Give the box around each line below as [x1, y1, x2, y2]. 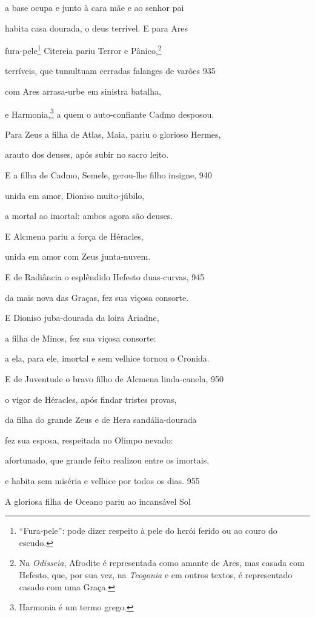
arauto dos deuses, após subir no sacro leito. [5, 148, 169, 161]
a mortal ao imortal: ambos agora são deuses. [5, 209, 173, 222]
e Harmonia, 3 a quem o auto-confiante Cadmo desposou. [5, 106, 214, 120]
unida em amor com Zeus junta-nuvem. [5, 250, 151, 263]
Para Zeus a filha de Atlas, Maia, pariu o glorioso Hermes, [5, 127, 221, 140]
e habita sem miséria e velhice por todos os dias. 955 [5, 474, 200, 487]
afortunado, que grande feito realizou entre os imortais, [5, 454, 210, 467]
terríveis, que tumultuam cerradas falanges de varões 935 [5, 64, 216, 77]
